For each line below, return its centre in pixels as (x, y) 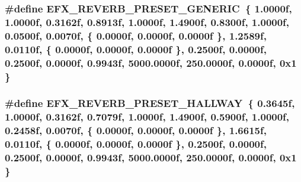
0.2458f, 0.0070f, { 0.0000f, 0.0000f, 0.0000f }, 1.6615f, (136, 130)
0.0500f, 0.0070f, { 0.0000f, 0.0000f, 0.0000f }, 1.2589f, (136, 35)
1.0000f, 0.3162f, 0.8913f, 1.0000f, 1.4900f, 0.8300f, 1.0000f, (147, 22)
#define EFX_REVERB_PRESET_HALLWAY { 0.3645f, (150, 103)
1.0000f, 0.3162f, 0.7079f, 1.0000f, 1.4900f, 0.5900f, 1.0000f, (147, 117)
